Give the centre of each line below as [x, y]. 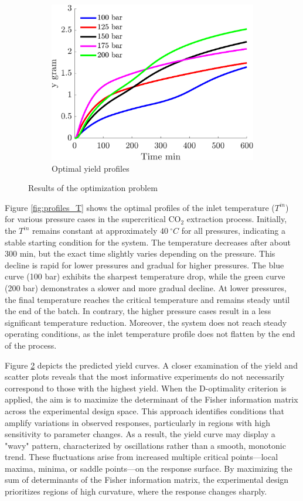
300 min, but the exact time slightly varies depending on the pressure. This [140, 253]
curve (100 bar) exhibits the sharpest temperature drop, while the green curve [145, 276]
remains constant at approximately [95, 231]
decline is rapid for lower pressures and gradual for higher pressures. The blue [144, 265]
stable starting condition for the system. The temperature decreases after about [148, 242]
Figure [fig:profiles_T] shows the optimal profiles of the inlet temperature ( [140, 207]
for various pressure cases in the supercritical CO [93, 219]
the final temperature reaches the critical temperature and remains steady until [147, 299]
